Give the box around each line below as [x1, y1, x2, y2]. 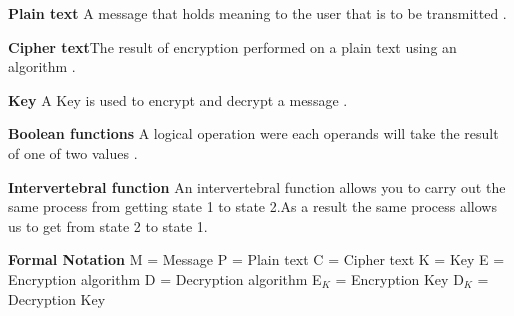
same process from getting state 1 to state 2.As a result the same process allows [8, 196, 497, 217]
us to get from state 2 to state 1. [8, 215, 208, 236]
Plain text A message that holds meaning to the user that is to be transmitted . [8, 3, 507, 23]
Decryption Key [8, 288, 106, 309]
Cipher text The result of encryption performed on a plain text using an [8, 36, 457, 57]
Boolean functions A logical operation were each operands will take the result [8, 123, 499, 144]
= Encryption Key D [335, 268, 464, 289]
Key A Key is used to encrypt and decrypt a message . [8, 89, 348, 110]
